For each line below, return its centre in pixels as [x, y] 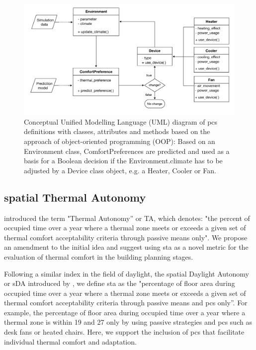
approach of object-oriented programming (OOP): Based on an [120, 141]
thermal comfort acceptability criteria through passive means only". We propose [126, 237]
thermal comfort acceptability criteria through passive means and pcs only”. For [126, 303]
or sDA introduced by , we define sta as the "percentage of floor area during [120, 283]
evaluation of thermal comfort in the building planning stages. [99, 256]
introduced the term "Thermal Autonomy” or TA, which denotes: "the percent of [127, 218]
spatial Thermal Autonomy [75, 197]
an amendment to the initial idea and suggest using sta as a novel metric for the [126, 247]
